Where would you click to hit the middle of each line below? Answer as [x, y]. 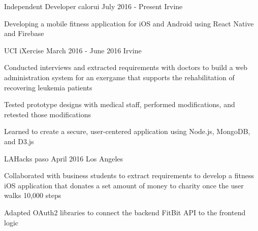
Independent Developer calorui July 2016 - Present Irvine [93, 6]
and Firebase [24, 33]
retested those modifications [47, 114]
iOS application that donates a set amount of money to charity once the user [124, 185]
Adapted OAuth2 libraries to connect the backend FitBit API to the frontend [125, 212]
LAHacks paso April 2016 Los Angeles [64, 158]
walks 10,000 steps [33, 195]
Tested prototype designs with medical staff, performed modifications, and [120, 104]
